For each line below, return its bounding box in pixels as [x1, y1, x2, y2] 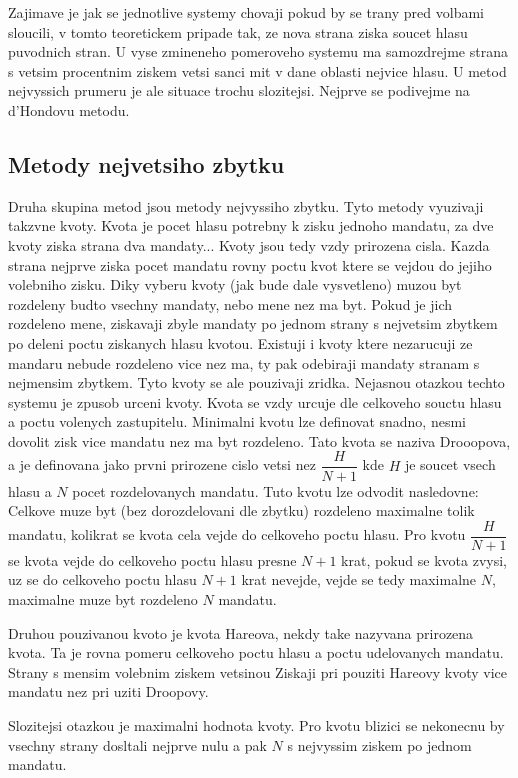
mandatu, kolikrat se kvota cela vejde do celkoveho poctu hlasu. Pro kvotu [8, 524, 466, 545]
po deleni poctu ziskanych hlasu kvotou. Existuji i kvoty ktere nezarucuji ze [8, 332, 473, 353]
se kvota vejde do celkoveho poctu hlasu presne [8, 549, 297, 570]
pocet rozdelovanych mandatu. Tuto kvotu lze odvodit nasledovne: [72, 480, 479, 501]
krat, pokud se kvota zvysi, [341, 549, 507, 570]
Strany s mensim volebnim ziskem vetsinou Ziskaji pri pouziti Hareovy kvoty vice [8, 661, 508, 682]
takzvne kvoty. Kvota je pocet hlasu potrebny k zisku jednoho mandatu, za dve [8, 215, 494, 236]
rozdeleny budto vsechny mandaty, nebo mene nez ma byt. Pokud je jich [8, 293, 453, 314]
